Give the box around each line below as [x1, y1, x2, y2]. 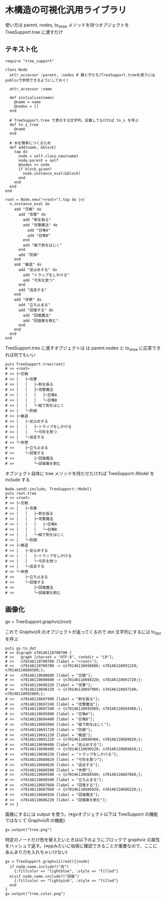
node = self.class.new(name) [18, 154, 79, 159]
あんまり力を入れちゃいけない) [5, 849, 68, 855]
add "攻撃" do [18, 212, 46, 217]
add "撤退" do [14, 262, 42, 267]
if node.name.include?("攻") [9, 864, 69, 869]
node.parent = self [18, 158, 58, 163]
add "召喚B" [27, 233, 51, 238]
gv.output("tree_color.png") [5, 891, 65, 896]
